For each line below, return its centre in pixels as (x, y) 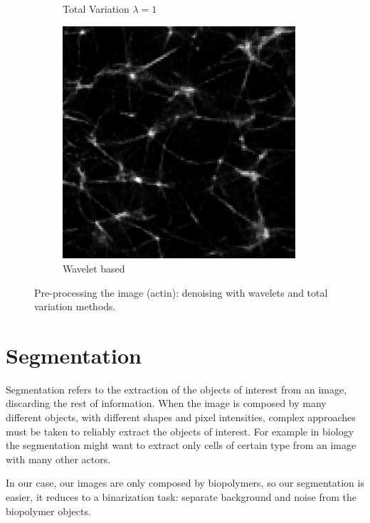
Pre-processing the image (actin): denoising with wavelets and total (181, 292)
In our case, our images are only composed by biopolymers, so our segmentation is (185, 483)
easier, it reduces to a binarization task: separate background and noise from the (181, 497)
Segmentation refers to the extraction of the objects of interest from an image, (176, 389)
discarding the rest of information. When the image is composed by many (166, 403)
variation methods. (75, 306)
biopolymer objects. (48, 511)
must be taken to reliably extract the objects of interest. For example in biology (180, 431)
